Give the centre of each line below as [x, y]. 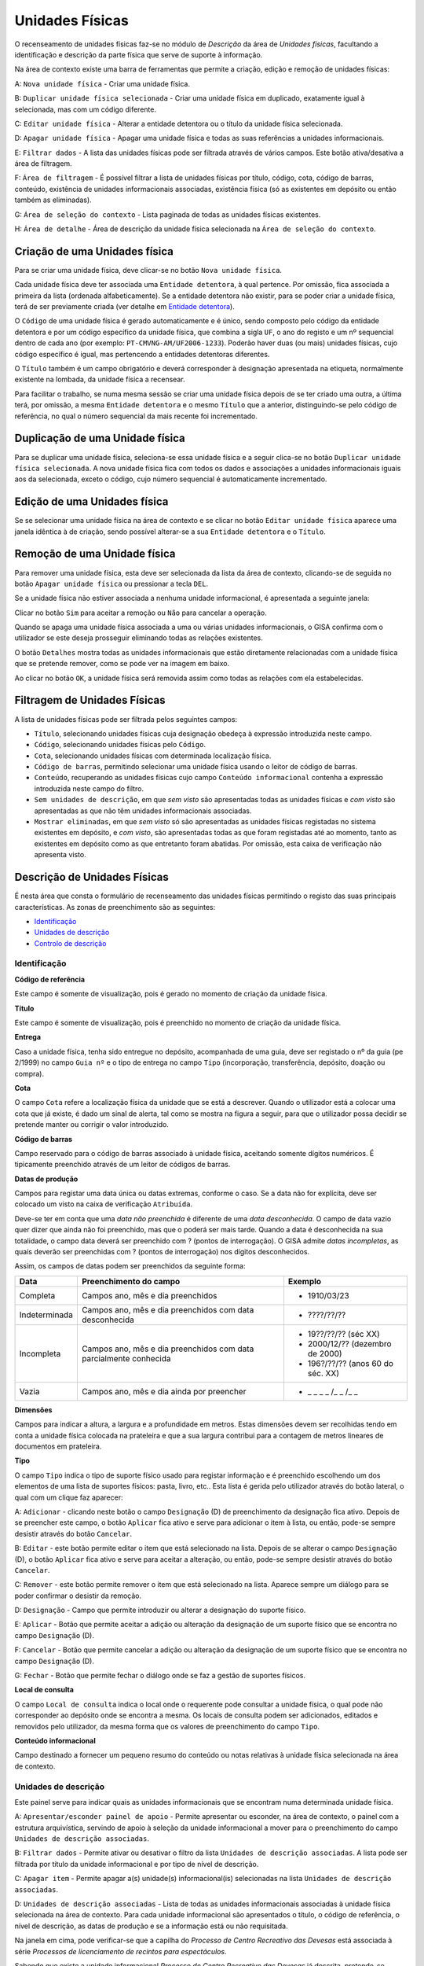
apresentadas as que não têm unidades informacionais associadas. [143, 811]
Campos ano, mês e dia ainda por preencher [164, 1391]
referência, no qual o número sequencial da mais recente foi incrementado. [136, 416]
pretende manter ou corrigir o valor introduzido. [91, 1125]
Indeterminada [46, 1315]
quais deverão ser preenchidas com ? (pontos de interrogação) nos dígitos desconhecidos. [162, 1252]
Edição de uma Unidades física [91, 502]
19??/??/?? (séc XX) [344, 1334]
